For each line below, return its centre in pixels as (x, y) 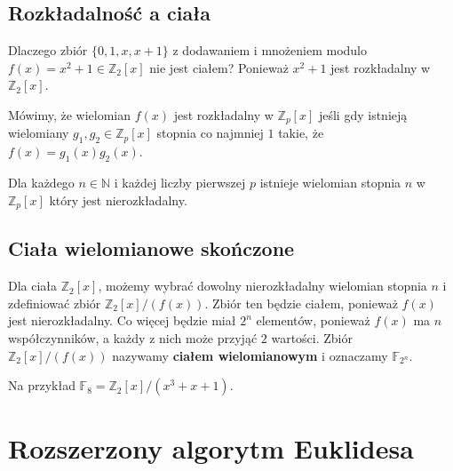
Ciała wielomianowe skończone (151, 248)
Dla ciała (33, 286)
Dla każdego (41, 183)
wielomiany (39, 133)
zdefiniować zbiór (55, 303)
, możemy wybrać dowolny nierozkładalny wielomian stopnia (262, 286)
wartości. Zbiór (312, 338)
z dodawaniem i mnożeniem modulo (270, 50)
